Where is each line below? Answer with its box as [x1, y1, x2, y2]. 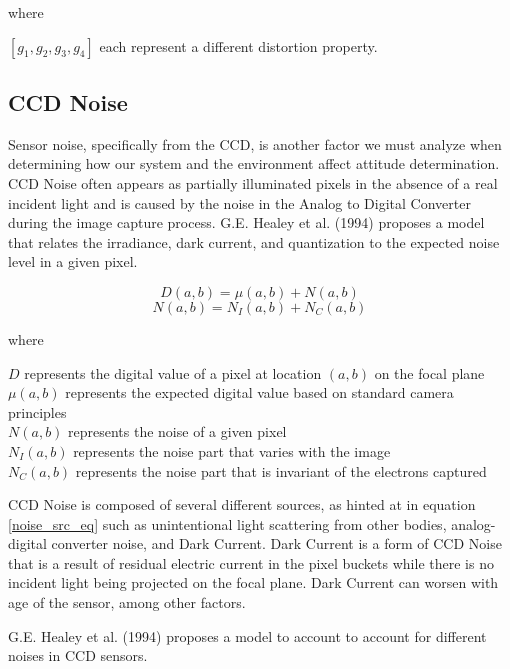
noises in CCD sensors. [8, 645, 148, 666]
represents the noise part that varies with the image [73, 440, 391, 461]
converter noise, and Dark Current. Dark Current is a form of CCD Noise [51, 533, 502, 554]
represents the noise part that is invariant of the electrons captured [75, 460, 487, 481]
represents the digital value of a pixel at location [24, 362, 322, 383]
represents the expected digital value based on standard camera [65, 382, 454, 403]
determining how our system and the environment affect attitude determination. [8, 153, 500, 174]
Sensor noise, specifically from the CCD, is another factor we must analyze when [8, 133, 502, 154]
